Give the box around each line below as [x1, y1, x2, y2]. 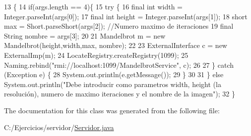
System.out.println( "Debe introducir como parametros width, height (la [4, 79, 221, 89]
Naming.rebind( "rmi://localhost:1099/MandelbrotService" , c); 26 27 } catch [4, 59, 234, 70]
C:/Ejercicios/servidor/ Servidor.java [4, 122, 114, 132]
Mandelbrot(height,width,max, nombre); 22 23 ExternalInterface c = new [4, 40, 227, 50]
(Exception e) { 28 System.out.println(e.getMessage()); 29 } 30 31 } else [4, 69, 224, 80]
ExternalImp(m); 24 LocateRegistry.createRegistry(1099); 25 [4, 49, 188, 60]
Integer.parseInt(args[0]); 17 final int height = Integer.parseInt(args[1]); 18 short [4, 11, 248, 21]
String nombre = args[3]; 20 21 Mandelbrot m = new [4, 30, 166, 41]
